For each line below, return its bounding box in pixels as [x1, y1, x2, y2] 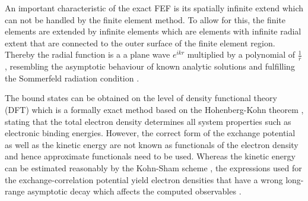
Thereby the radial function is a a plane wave [5, 48, 170, 61]
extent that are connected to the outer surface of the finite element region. [5, 36, 275, 49]
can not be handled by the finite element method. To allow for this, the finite [5, 13, 286, 26]
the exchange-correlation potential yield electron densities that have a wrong [5, 173, 283, 186]
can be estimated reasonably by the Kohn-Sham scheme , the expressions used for [5, 161, 302, 174]
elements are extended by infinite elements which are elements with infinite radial [5, 25, 301, 37]
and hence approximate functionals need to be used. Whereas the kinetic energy [5, 150, 296, 162]
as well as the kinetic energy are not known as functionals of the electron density [5, 138, 299, 150]
